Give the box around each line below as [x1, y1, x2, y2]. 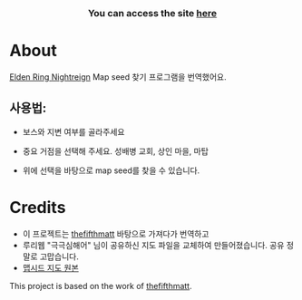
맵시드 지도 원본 [22, 262, 79, 273]
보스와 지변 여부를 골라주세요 [22, 126, 125, 137]
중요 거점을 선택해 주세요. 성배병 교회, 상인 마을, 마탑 [22, 145, 209, 156]
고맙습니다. [39, 251, 79, 262]
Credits [9, 197, 66, 218]
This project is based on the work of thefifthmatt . [9, 280, 192, 291]
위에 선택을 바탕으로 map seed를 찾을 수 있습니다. [22, 165, 200, 176]
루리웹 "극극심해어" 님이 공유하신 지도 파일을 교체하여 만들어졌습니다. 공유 [22, 239, 285, 250]
